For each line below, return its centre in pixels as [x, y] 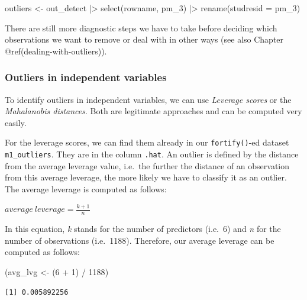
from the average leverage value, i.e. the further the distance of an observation [147, 165]
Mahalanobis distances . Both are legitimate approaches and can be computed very [153, 111]
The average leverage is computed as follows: [86, 188]
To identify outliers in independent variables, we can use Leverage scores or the [148, 99]
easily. [16, 122]
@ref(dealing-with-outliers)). [56, 51]
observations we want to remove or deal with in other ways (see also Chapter [144, 39]
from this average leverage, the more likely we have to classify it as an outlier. [146, 177]
